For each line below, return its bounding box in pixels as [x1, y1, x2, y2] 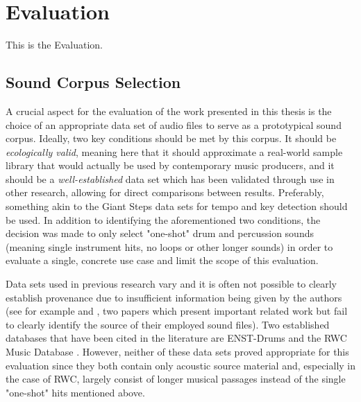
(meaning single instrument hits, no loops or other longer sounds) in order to [6, 239, 333, 254]
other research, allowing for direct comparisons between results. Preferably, [6, 185, 324, 200]
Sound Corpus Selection [6, 71, 181, 93]
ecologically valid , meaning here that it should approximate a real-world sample [6, 144, 343, 159]
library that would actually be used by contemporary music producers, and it [6, 158, 335, 173]
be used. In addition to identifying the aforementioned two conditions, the [6, 212, 321, 227]
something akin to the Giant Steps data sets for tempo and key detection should [6, 199, 348, 213]
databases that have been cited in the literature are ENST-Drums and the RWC [6, 331, 347, 345]
